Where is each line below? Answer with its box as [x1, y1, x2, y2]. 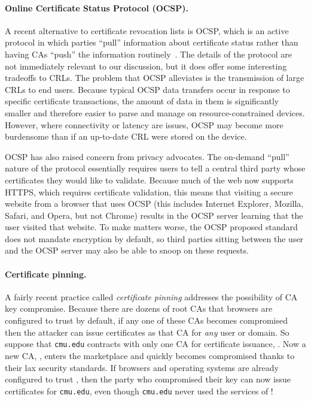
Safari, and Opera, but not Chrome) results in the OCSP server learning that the [5, 209, 303, 221]
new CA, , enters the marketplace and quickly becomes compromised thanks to [5, 349, 295, 361]
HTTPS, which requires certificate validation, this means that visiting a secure [5, 185, 293, 198]
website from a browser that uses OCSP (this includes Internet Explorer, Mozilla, [5, 197, 304, 210]
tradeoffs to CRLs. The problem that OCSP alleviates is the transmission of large [5, 71, 304, 84]
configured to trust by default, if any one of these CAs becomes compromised [5, 314, 288, 327]
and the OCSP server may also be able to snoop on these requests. [5, 244, 249, 257]
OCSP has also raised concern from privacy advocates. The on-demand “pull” [5, 150, 289, 162]
